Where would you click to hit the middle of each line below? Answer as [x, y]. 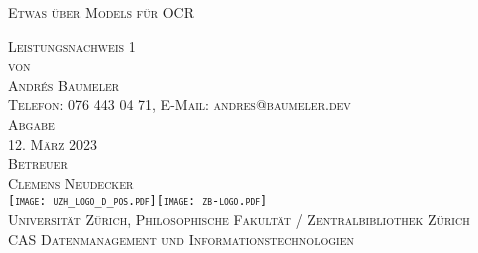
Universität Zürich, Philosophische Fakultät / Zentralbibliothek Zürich [239, 219]
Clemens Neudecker [71, 182]
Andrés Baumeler [64, 84]
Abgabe [31, 123]
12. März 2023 [53, 143]
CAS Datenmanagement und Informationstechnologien [181, 238]
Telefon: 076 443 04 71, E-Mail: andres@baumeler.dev [179, 104]
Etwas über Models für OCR [101, 12]
